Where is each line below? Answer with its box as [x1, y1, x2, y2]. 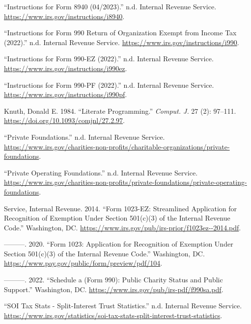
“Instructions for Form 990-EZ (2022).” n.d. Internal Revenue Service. [4, 53, 214, 64]
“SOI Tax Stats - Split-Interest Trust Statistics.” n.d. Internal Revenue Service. [4, 300, 242, 311]
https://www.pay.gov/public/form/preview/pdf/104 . [4, 258, 163, 268]
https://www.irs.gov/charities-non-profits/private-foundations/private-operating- [4, 177, 247, 187]
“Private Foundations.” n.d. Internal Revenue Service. [4, 131, 165, 142]
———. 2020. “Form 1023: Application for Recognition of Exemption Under [4, 239, 233, 249]
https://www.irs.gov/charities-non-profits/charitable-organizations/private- [4, 141, 230, 151]
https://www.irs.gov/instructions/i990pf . [4, 89, 127, 100]
